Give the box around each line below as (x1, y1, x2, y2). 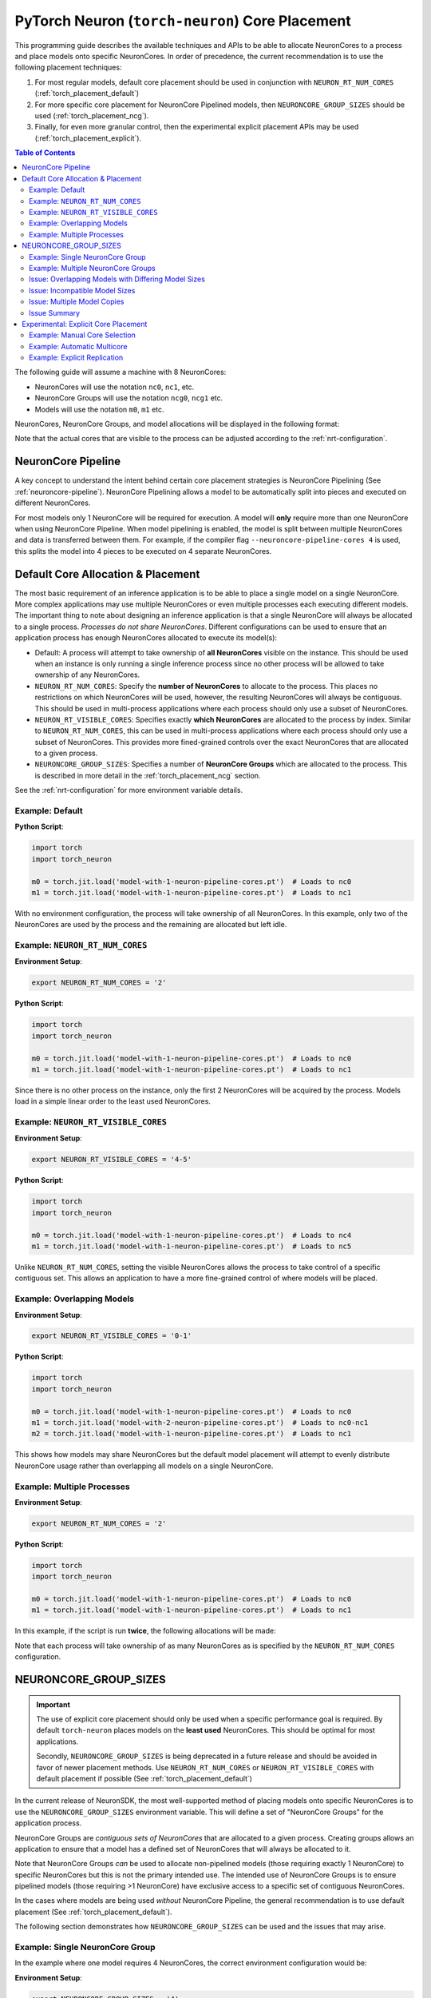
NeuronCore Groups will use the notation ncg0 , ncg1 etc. (34, 393, 223, 403)
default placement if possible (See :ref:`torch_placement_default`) (36, 1773, 253, 1783)
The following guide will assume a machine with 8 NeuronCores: (14, 368, 227, 377)
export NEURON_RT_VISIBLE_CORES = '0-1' (31, 1331, 192, 1340)
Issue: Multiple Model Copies (29, 297, 125, 307)
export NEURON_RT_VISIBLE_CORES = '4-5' (31, 1155, 192, 1164)
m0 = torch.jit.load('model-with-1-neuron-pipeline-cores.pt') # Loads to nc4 (31, 1231, 352, 1240)
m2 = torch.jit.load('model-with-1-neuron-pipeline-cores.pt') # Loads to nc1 (31, 1429, 352, 1439)
